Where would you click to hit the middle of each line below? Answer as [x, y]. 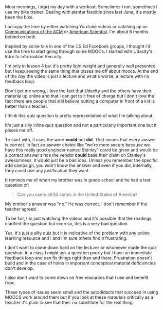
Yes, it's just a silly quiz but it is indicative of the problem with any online [77, 233]
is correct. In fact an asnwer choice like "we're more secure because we [77, 145]
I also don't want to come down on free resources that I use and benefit [77, 277]
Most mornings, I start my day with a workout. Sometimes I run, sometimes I [81, 7]
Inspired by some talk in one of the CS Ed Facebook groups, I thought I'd [78, 46]
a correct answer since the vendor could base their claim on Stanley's [75, 155]
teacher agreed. [21, 209]
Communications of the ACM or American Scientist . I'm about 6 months [77, 32]
